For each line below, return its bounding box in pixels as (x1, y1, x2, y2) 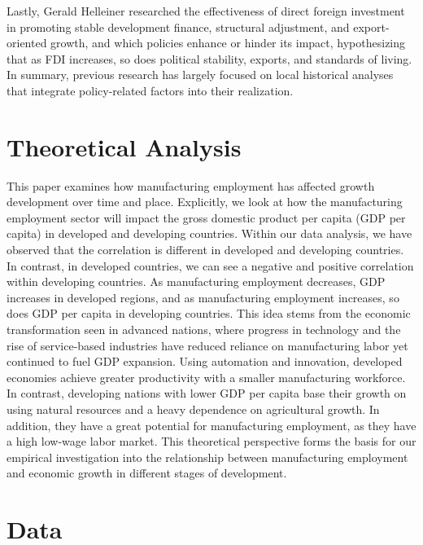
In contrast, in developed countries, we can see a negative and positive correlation (7, 257, 414, 274)
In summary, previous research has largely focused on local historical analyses (7, 66, 394, 83)
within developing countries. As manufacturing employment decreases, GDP (7, 273, 386, 290)
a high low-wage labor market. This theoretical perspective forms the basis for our (7, 433, 416, 450)
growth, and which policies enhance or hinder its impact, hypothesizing (50, 34, 406, 51)
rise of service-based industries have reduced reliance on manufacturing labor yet (7, 336, 408, 354)
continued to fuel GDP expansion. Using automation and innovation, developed (7, 353, 403, 370)
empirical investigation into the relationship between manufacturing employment (7, 448, 408, 465)
